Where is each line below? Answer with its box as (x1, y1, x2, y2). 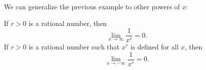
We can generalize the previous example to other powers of (4, 1, 180, 11)
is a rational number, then (28, 18, 107, 28)
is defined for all (130, 42, 179, 52)
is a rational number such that (28, 42, 120, 52)
